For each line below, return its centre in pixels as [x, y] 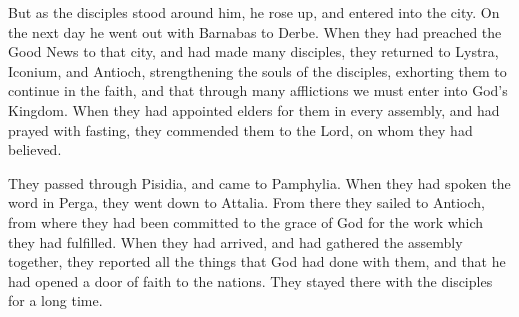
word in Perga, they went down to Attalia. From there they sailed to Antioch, [247, 202]
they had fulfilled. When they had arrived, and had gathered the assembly [235, 241]
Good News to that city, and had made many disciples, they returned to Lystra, [253, 51]
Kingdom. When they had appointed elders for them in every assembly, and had [254, 109]
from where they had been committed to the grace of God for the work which [246, 221]
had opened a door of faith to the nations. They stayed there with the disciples [250, 280]
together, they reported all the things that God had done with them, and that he [257, 261]
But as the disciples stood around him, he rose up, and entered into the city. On [254, 12]
